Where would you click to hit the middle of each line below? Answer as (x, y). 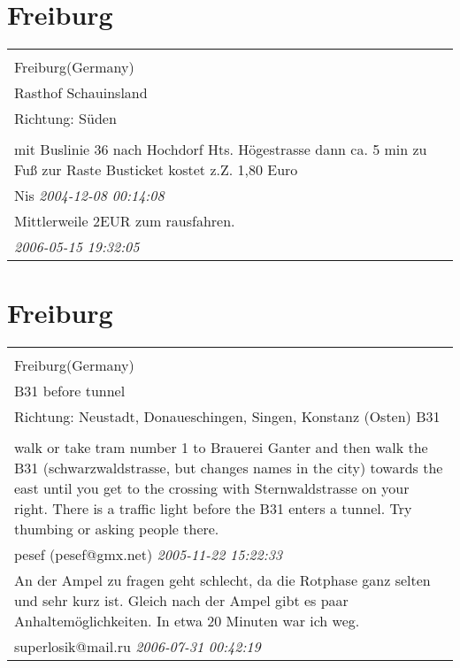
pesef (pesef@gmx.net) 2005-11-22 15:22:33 (148, 555)
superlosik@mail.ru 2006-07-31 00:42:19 (138, 647)
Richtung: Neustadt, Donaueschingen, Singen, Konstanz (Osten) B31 (227, 417)
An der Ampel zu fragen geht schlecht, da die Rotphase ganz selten (222, 580)
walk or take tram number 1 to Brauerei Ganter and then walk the (221, 448)
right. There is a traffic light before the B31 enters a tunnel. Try (213, 509)
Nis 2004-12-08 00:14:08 (89, 196)
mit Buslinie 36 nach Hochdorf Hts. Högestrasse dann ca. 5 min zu (221, 150)
